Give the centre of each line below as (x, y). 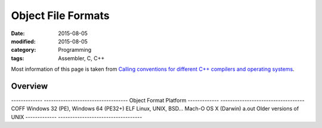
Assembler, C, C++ (81, 58)
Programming (75, 50)
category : (24, 50)
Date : (18, 33)
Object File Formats (60, 15)
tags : (18, 58)
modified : (23, 41)
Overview (30, 86)
